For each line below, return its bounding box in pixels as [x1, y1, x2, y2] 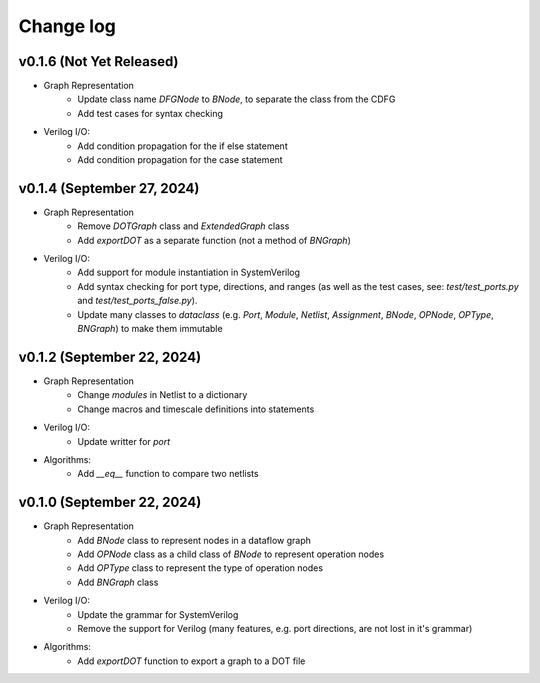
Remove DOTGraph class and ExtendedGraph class [77, 220, 290, 232]
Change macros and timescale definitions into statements [77, 403, 315, 415]
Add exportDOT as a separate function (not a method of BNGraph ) [77, 234, 352, 246]
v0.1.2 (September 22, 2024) [18, 348, 202, 365]
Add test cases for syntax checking [77, 107, 224, 119]
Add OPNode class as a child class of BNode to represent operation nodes [77, 548, 385, 560]
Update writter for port [77, 435, 171, 447]
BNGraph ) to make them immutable [77, 323, 224, 335]
